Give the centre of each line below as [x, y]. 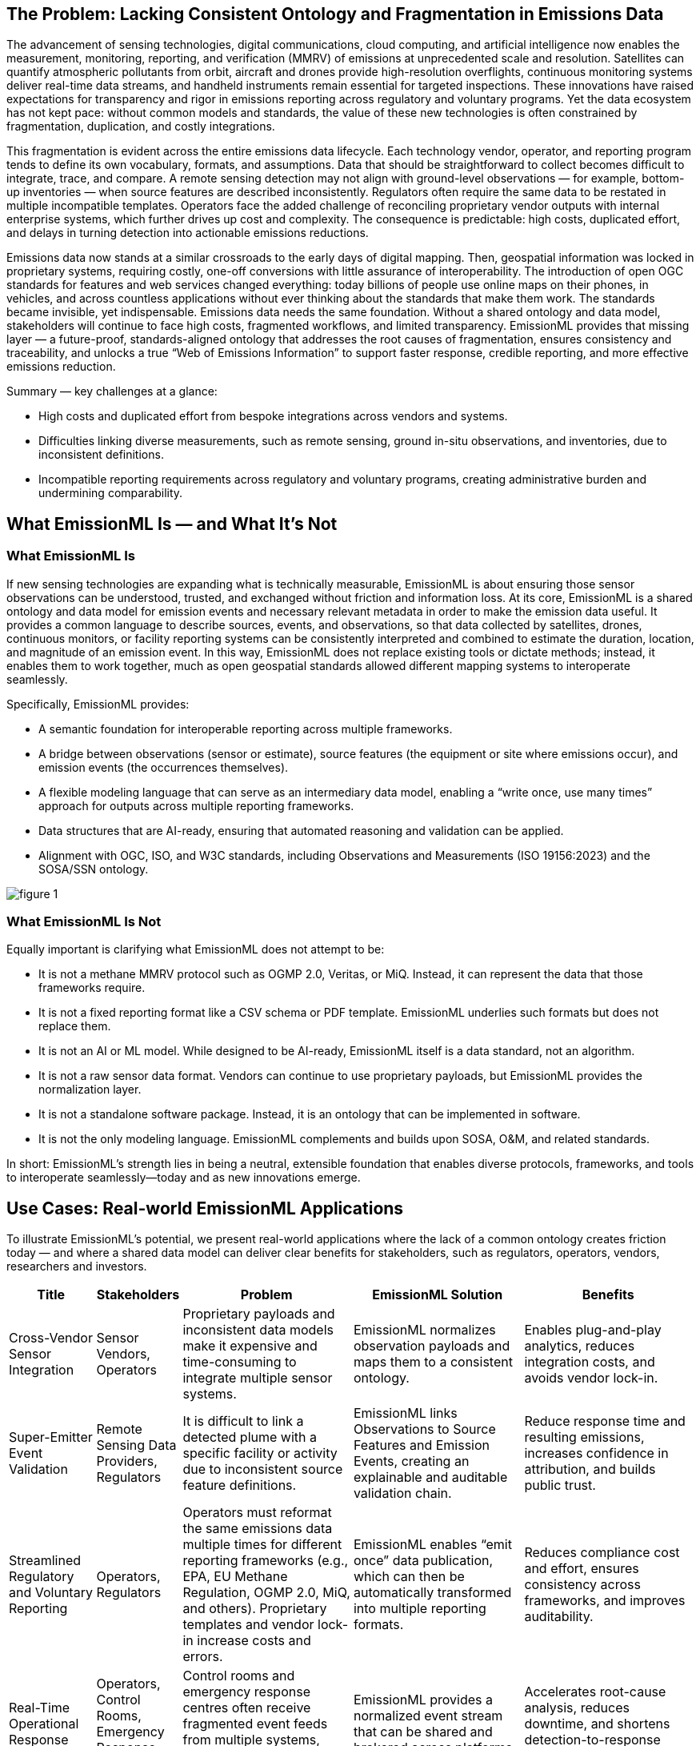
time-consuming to [240, 1362]
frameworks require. [92, 988]
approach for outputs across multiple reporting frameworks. [196, 805]
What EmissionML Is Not [84, 922]
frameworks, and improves [605, 1601]
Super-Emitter [51, 1437]
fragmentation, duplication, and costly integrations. [141, 126]
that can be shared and [423, 1732]
